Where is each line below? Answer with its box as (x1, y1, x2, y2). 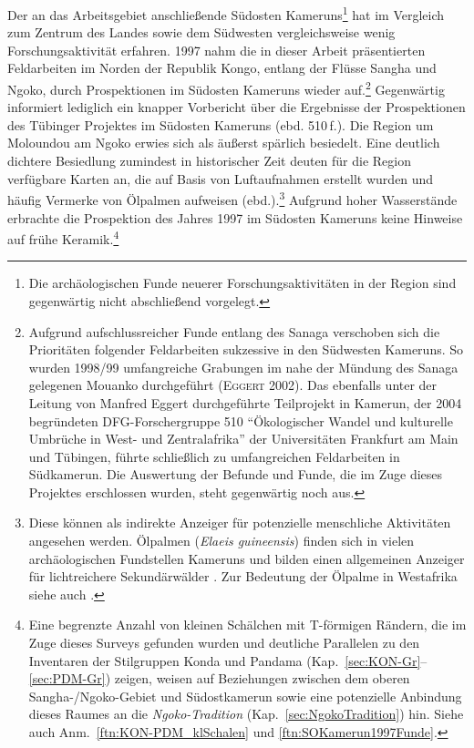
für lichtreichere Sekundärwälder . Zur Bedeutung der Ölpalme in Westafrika (28, 567, 458, 586)
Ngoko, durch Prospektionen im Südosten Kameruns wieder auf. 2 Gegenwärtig (7, 77, 445, 98)
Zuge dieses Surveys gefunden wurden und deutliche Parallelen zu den (28, 633, 420, 652)
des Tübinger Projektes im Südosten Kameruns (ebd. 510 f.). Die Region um (7, 115, 434, 134)
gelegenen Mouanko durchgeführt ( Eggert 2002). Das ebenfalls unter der (28, 375, 438, 394)
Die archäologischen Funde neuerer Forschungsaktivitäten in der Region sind (28, 273, 457, 292)
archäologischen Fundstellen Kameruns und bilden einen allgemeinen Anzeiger (28, 548, 465, 568)
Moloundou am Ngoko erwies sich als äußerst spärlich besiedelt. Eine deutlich (7, 133, 440, 152)
